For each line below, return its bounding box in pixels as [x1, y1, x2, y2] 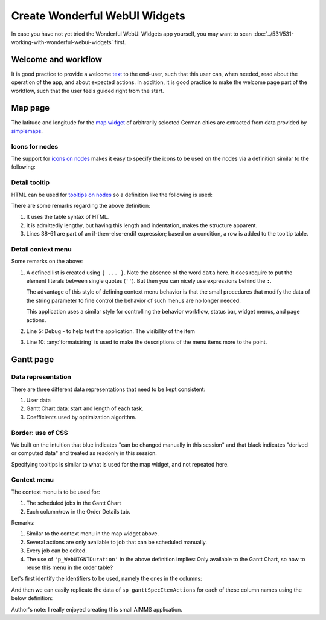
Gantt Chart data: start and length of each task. [26, 405, 144, 412]
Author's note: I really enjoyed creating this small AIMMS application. [11, 605, 182, 613]
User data [26, 396, 51, 404]
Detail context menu [11, 245, 72, 253]
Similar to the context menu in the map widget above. [26, 530, 159, 537]
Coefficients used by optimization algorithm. [26, 413, 136, 421]
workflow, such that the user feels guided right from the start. [11, 87, 164, 94]
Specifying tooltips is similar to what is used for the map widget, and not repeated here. [11, 460, 229, 468]
